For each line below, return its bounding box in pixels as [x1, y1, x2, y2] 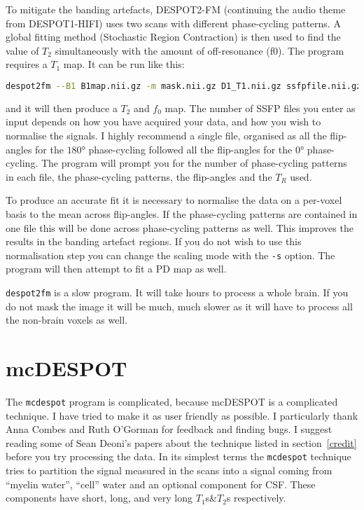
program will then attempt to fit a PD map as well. [6, 261, 227, 276]
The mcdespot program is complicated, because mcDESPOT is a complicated [6, 394, 338, 408]
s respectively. [226, 490, 286, 505]
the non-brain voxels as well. [6, 312, 128, 327]
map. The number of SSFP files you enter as [164, 100, 356, 115]
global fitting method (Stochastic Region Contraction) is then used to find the [6, 29, 341, 44]
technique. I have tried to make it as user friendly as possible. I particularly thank [6, 408, 358, 422]
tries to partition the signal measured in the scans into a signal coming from [6, 463, 332, 478]
